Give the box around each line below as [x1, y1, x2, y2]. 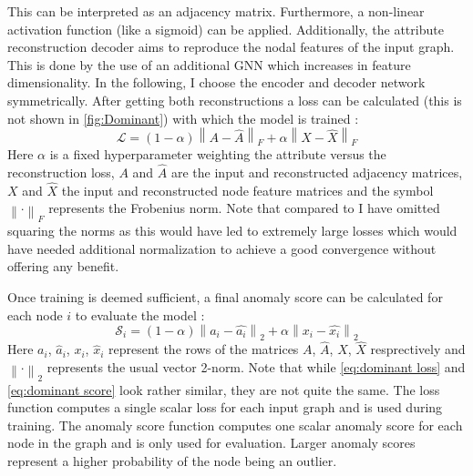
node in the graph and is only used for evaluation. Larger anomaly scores [7, 433, 416, 452]
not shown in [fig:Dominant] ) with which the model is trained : [7, 108, 359, 127]
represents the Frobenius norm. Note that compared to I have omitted [48, 198, 440, 218]
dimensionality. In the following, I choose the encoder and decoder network [7, 73, 426, 92]
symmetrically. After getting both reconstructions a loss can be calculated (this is [7, 90, 462, 109]
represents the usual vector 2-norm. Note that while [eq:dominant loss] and [46, 357, 466, 376]
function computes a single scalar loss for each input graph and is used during [7, 398, 443, 417]
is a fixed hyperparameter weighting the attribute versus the [49, 145, 386, 164]
